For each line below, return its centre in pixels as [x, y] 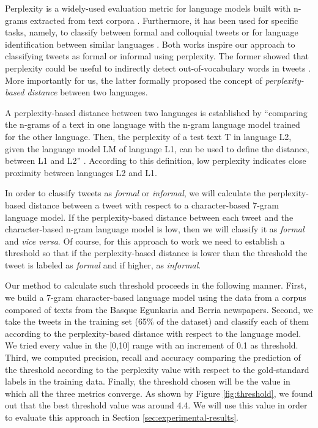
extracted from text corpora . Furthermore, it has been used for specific [164, 20]
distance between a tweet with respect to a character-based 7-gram [153, 205]
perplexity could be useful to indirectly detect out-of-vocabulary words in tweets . [158, 68]
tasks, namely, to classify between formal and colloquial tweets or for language [152, 32]
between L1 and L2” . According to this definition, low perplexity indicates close [156, 160]
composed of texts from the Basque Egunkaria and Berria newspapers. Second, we [159, 309]
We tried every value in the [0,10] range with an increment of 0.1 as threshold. [152, 345]
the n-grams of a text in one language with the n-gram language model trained [153, 124]
